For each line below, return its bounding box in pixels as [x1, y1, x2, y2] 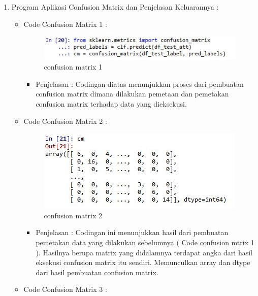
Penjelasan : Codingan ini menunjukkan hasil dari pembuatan [36, 227, 229, 238]
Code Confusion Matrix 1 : [23, 18, 107, 29]
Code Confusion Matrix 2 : [23, 115, 107, 126]
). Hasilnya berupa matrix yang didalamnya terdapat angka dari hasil [36, 247, 252, 257]
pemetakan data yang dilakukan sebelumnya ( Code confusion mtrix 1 [36, 237, 254, 247]
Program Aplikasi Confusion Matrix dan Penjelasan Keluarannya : [11, 2, 219, 12]
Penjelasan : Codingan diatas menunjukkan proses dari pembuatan [36, 78, 244, 89]
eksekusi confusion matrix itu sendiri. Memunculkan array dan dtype [36, 257, 250, 268]
